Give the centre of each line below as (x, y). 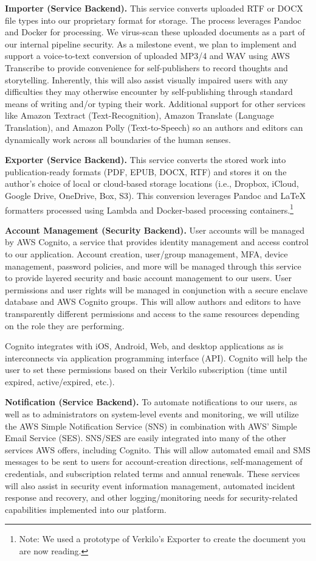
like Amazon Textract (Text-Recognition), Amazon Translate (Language (139, 115)
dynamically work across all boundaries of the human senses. (118, 139)
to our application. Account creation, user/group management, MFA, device (146, 253)
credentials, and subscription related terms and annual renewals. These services (153, 474)
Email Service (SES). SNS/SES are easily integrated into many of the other (146, 438)
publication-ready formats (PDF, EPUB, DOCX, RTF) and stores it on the (146, 171)
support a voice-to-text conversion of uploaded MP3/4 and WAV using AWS (147, 56)
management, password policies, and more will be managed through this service (153, 266)
